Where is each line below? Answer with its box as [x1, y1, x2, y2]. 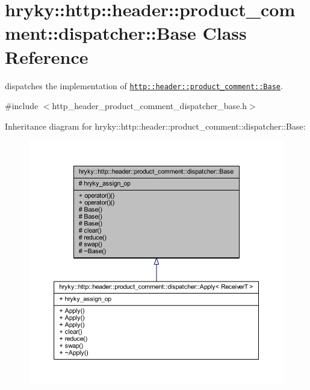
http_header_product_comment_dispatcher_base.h [52, 99, 247, 112]
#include [5, 99, 39, 112]
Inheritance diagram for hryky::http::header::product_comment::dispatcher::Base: [5, 119, 306, 132]
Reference [5, 44, 88, 69]
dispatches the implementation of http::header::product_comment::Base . [5, 79, 283, 92]
